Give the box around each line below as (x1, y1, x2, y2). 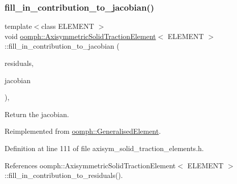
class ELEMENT (41, 21, 94, 31)
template (5, 21, 32, 31)
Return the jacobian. (5, 108, 69, 119)
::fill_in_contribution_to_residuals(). (5, 170, 123, 180)
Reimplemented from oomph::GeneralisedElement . (5, 126, 161, 136)
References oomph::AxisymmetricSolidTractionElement (5, 160, 176, 170)
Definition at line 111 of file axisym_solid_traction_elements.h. (5, 142, 204, 153)
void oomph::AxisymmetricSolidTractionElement (5, 30, 156, 41)
